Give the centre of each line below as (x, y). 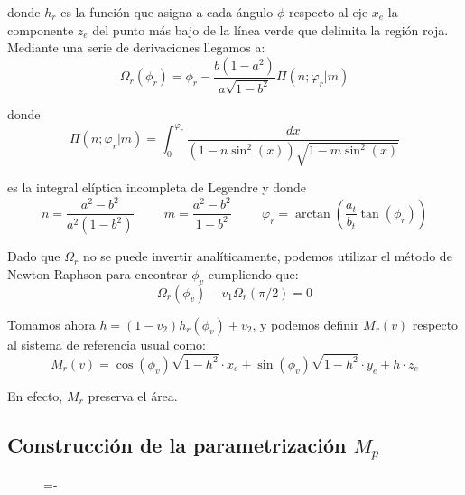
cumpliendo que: (253, 273)
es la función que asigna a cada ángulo (167, 12)
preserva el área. (133, 395)
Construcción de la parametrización (177, 444)
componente (41, 29)
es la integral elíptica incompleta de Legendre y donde (157, 187)
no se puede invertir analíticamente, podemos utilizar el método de (267, 256)
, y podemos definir (306, 324)
